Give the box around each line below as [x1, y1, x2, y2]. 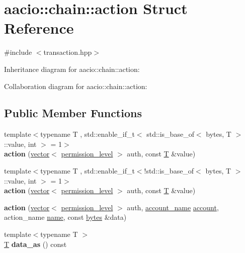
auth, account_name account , [127, 202, 219, 212]
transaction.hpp [43, 47, 92, 57]
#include [4, 47, 32, 57]
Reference [4, 18, 74, 38]
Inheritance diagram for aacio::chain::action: [4, 63, 140, 74]
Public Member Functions [4, 105, 142, 121]
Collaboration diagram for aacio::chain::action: [4, 80, 147, 91]
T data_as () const [4, 238, 67, 249]
